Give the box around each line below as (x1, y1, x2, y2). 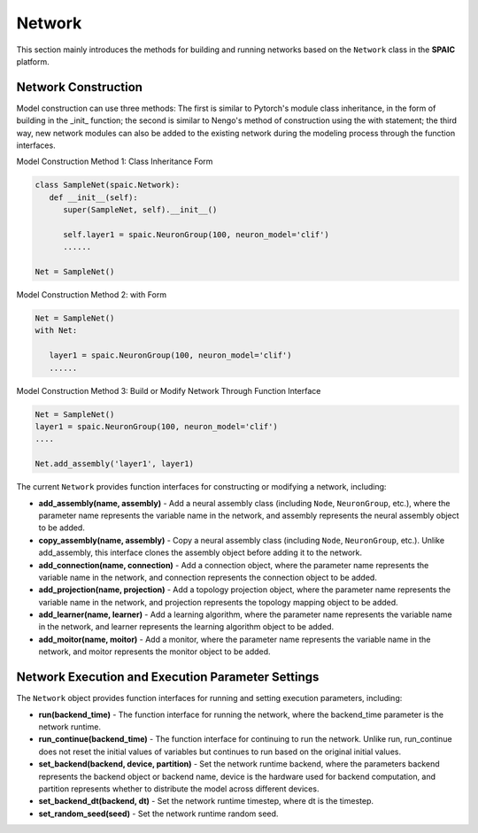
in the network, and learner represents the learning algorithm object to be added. (38, 621, 335, 632)
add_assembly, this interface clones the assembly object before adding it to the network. (38, 547, 363, 558)
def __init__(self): (49, 192, 139, 203)
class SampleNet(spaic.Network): (35, 180, 181, 190)
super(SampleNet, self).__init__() (63, 204, 218, 215)
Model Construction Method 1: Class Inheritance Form (16, 156, 213, 167)
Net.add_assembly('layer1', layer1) (35, 459, 195, 469)
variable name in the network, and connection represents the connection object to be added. (38, 572, 378, 582)
